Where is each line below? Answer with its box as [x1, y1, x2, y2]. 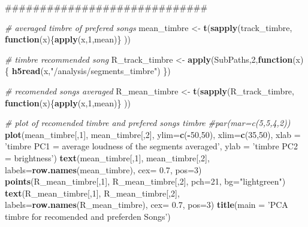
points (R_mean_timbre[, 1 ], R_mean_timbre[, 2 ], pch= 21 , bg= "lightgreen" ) [5, 175, 286, 188]
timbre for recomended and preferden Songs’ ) [5, 210, 171, 222]
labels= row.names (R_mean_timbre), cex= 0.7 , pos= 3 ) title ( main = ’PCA [5, 198, 288, 211]
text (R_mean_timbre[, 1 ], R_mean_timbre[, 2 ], [5, 186, 180, 199]
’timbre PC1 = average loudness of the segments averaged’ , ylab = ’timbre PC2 [5, 140, 298, 152]
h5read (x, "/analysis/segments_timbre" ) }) [11, 65, 171, 77]
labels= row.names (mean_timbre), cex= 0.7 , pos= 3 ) [5, 163, 202, 176]
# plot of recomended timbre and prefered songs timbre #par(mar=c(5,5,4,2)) [5, 116, 291, 129]
